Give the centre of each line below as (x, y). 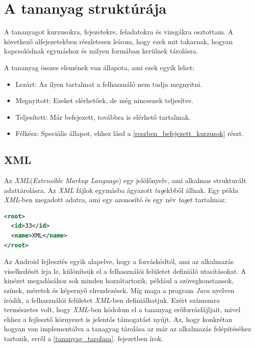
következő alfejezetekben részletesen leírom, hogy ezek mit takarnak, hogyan (118, 41)
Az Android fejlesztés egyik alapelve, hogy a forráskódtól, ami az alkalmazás (119, 261)
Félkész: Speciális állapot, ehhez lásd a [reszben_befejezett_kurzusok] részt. (129, 133)
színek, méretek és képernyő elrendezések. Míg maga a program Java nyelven (119, 290)
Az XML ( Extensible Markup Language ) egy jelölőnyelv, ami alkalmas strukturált (125, 180)
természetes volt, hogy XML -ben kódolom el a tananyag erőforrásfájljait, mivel (122, 309)
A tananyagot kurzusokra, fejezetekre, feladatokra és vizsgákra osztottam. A (119, 32)
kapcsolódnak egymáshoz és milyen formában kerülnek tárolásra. (101, 51)
